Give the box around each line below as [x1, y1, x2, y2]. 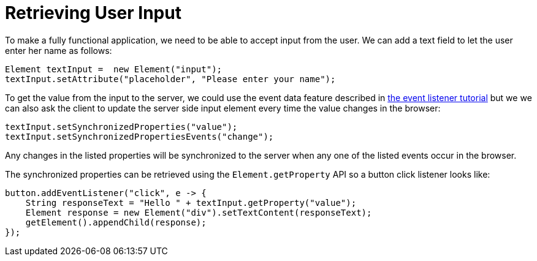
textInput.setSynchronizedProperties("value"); [5, 121, 238, 132]
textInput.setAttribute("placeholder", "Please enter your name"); [5, 74, 336, 84]
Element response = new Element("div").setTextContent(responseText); [25, 207, 372, 217]
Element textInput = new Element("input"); [5, 64, 223, 74]
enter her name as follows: [5, 45, 112, 56]
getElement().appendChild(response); [25, 217, 207, 227]
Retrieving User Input [5, 2, 181, 23]
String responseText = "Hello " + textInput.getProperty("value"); [25, 197, 357, 208]
